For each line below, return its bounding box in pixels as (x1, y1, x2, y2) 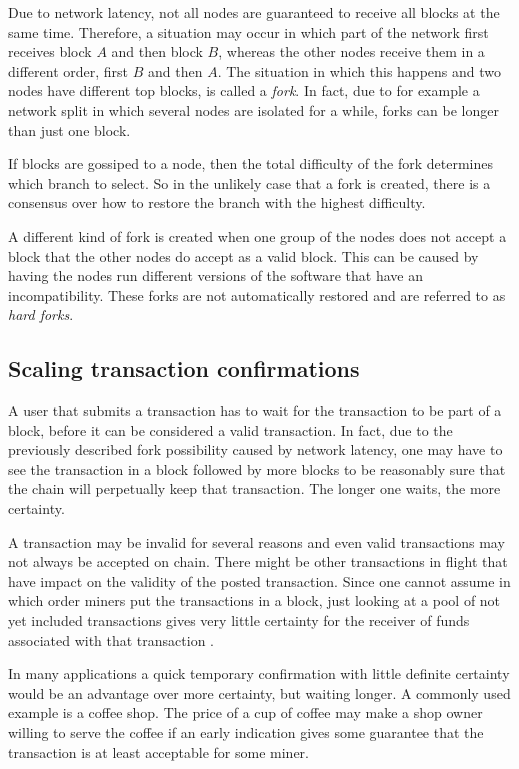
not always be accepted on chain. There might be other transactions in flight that (8, 551, 508, 572)
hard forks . (8, 304, 74, 325)
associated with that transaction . (8, 629, 215, 650)
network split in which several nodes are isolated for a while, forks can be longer (8, 99, 499, 120)
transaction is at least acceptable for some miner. (8, 741, 309, 762)
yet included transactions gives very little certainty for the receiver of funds (8, 610, 470, 631)
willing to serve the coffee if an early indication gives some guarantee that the (8, 722, 484, 743)
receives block (8, 41, 92, 62)
